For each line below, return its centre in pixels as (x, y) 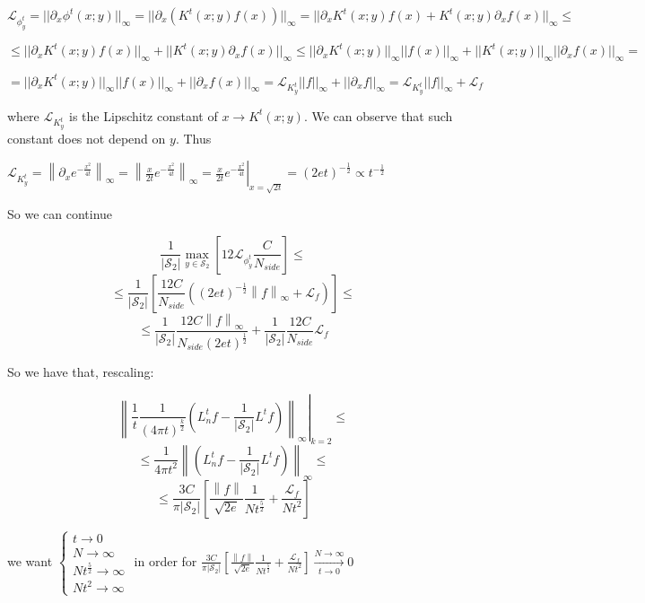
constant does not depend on (87, 138)
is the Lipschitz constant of (144, 115)
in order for (166, 560)
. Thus (193, 138)
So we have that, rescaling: (81, 371)
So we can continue (60, 214)
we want (30, 560)
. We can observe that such (378, 115)
